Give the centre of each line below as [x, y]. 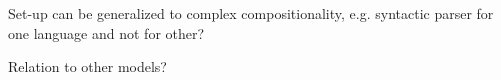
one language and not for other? [106, 32]
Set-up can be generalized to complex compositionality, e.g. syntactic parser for [251, 13]
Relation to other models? [87, 66]
